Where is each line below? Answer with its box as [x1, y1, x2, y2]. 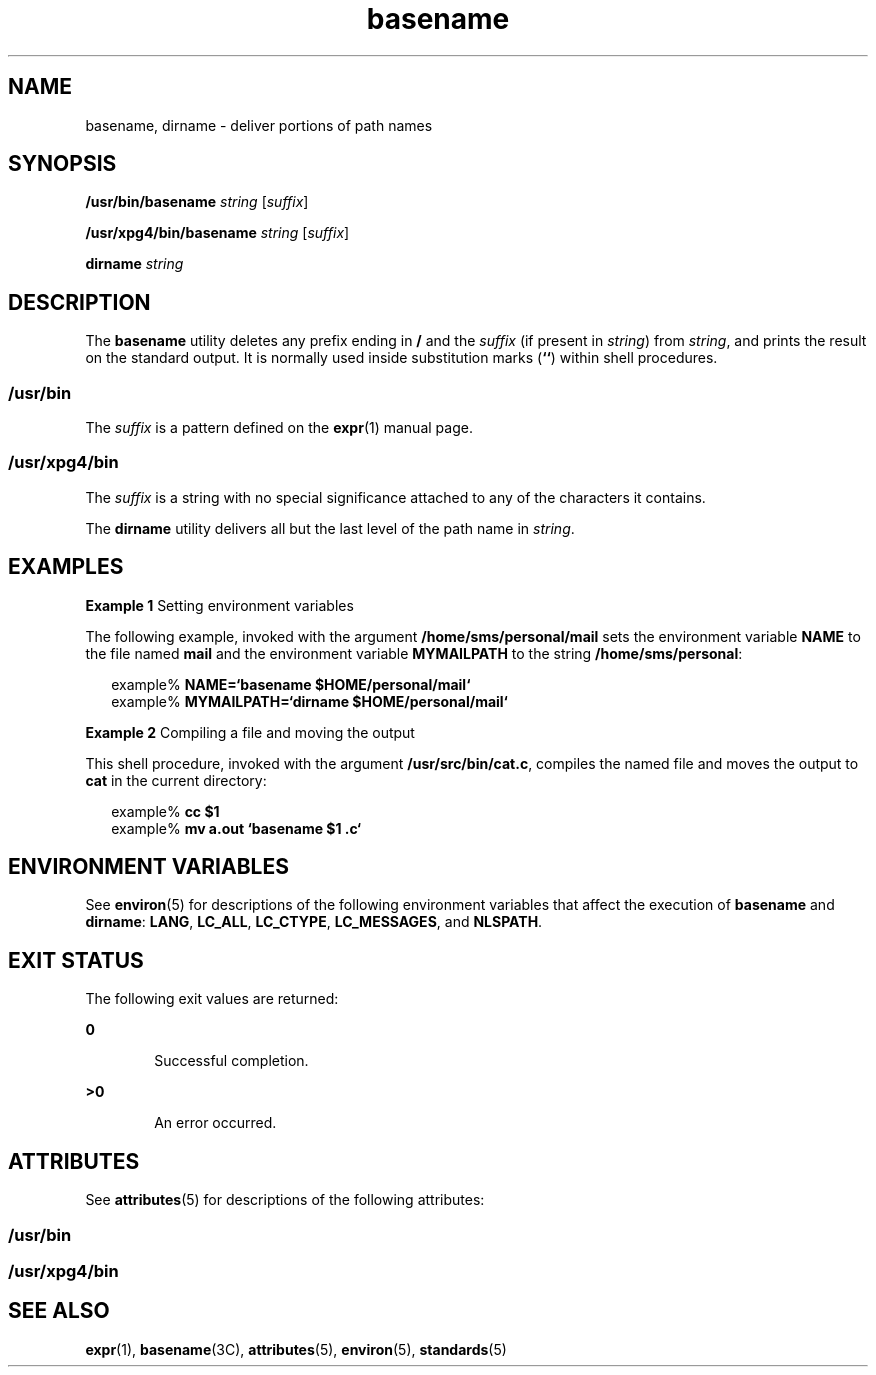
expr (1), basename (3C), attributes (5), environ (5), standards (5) [85, 1340, 507, 1358]
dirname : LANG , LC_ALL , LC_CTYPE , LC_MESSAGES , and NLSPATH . [85, 913, 543, 931]
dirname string [85, 255, 184, 273]
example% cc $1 [111, 802, 220, 820]
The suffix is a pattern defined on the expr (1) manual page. [85, 419, 473, 437]
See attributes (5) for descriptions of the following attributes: [85, 1191, 485, 1209]
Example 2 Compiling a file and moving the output [85, 723, 415, 741]
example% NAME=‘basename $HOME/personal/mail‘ [111, 675, 471, 693]
